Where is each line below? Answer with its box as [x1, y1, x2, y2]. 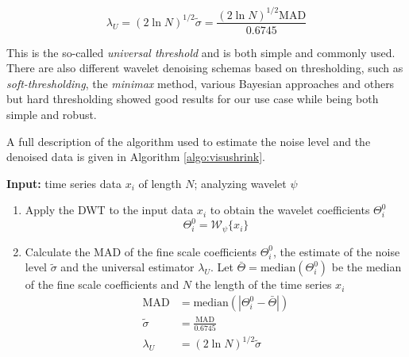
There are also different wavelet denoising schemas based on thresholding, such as [6, 59, 403, 76]
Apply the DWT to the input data [25, 202, 194, 218]
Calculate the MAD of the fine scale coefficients [25, 243, 257, 259]
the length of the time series [195, 276, 332, 293]
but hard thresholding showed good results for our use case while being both [6, 90, 379, 107]
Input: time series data [6, 175, 122, 191]
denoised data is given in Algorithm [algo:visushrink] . [6, 148, 265, 165]
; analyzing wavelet [194, 175, 287, 191]
